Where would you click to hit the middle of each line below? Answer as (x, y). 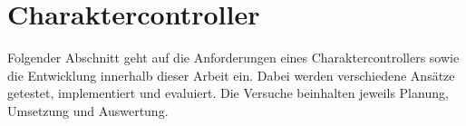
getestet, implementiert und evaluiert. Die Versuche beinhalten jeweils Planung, (228, 93)
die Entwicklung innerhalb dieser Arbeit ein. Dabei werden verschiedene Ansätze (231, 75)
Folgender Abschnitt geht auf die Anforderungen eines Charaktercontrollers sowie (233, 58)
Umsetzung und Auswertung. (88, 110)
